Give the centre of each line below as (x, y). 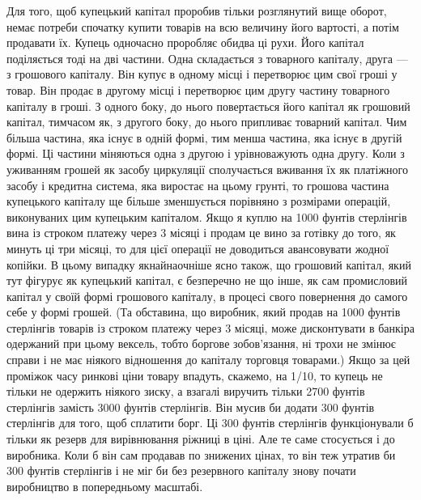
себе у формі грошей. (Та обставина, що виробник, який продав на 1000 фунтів (204, 312)
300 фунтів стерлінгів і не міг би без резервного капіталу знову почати (181, 470)
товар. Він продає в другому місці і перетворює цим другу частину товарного (198, 89)
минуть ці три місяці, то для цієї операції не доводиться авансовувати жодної (198, 248)
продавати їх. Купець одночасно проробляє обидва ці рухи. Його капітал (185, 42)
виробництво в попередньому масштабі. (105, 486)
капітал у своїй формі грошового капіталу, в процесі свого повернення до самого (207, 296)
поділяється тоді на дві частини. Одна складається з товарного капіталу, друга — (207, 58)
